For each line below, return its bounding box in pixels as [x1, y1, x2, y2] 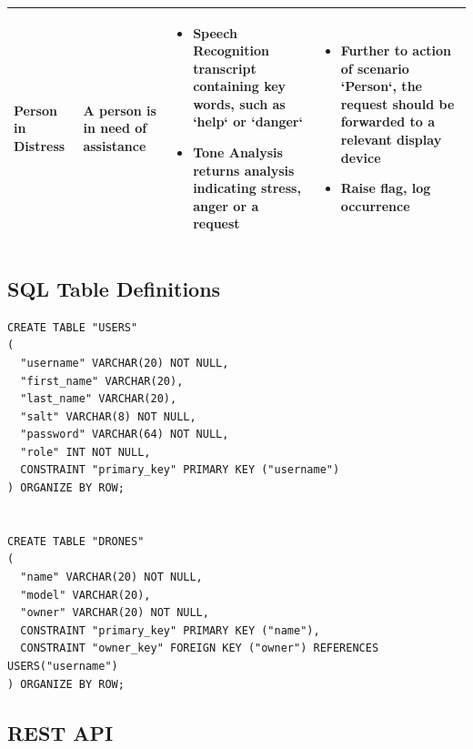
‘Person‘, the [340, 76, 422, 96]
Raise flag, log [340, 178, 431, 197]
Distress [14, 137, 65, 156]
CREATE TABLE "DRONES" [7, 534, 145, 548]
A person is [83, 100, 156, 119]
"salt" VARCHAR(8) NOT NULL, [20, 410, 196, 423]
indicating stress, [193, 178, 301, 197]
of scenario [340, 58, 409, 77]
